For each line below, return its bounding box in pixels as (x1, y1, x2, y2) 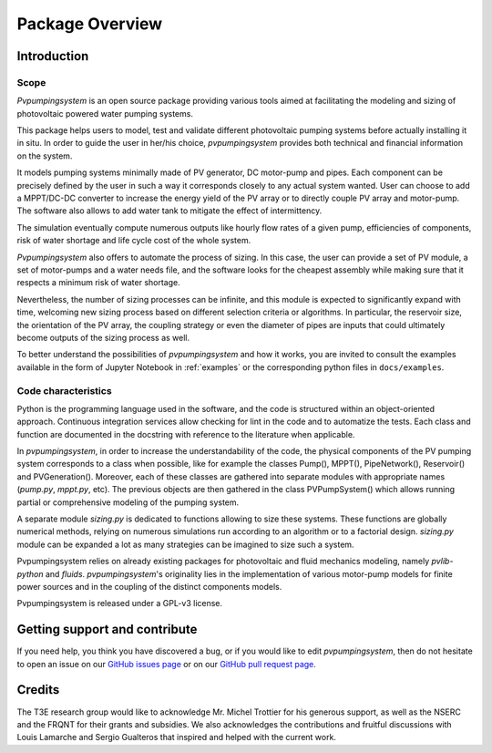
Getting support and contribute (16, 622, 198, 637)
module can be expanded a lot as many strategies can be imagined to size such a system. (16, 539, 354, 550)
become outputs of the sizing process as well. (16, 332, 190, 343)
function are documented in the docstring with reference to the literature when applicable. (16, 428, 355, 439)
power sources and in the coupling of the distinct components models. (16, 581, 282, 592)
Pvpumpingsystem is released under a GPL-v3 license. (16, 598, 223, 609)
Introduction (16, 48, 89, 64)
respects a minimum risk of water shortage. (16, 277, 181, 288)
